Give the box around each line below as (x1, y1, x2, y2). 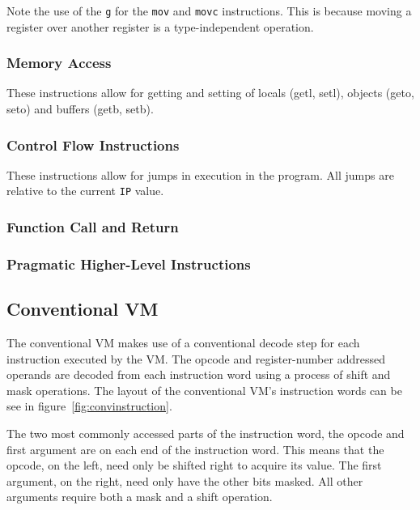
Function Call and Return (6, 217, 179, 237)
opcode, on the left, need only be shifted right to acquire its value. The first (6, 457, 382, 474)
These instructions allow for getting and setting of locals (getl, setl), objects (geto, (6, 84, 414, 101)
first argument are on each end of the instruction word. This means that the (6, 440, 384, 457)
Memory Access (6, 53, 112, 73)
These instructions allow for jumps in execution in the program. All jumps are (6, 166, 394, 183)
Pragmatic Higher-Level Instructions (6, 253, 251, 274)
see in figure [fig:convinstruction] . (6, 397, 172, 414)
